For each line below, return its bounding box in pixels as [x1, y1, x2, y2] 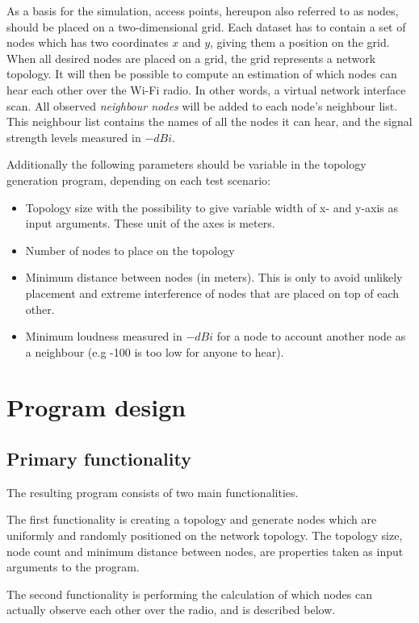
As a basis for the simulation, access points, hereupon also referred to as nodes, [6, 2, 399, 19]
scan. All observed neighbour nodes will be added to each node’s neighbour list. [6, 97, 398, 114]
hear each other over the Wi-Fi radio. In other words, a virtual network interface [6, 81, 406, 98]
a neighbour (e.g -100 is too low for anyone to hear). [25, 343, 284, 360]
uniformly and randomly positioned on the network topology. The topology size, [6, 527, 403, 544]
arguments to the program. [6, 558, 140, 575]
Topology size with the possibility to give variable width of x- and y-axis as [25, 199, 399, 215]
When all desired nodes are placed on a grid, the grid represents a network [6, 49, 376, 66]
